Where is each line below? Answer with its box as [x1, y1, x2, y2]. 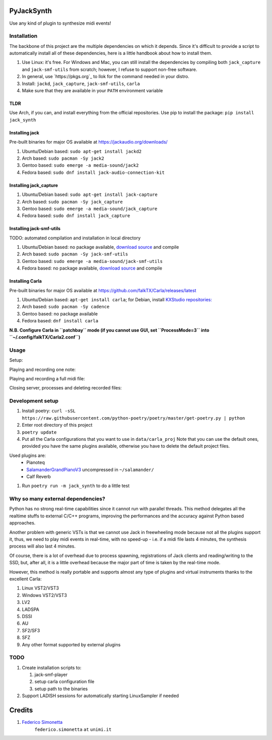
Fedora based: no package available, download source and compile [22, 265, 162, 272]
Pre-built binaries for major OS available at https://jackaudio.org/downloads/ [9, 139, 168, 145]
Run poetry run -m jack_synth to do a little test [22, 483, 130, 489]
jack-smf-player [34, 671, 68, 678]
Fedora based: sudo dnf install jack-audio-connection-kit [22, 169, 165, 175]
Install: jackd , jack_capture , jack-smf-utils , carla [22, 81, 141, 87]
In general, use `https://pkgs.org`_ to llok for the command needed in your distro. [22, 74, 190, 80]
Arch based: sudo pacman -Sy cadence [22, 304, 110, 310]
